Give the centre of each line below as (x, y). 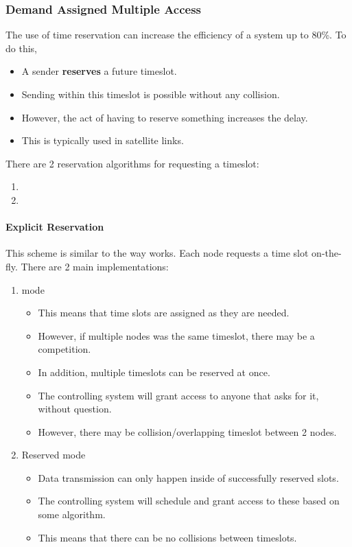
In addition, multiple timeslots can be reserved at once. (154, 372)
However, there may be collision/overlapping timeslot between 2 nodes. (187, 431)
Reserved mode (54, 455)
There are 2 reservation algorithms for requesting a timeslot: (132, 163)
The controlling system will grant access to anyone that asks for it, (178, 395)
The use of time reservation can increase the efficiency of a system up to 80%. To (176, 35)
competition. (64, 349)
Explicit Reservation (55, 227)
